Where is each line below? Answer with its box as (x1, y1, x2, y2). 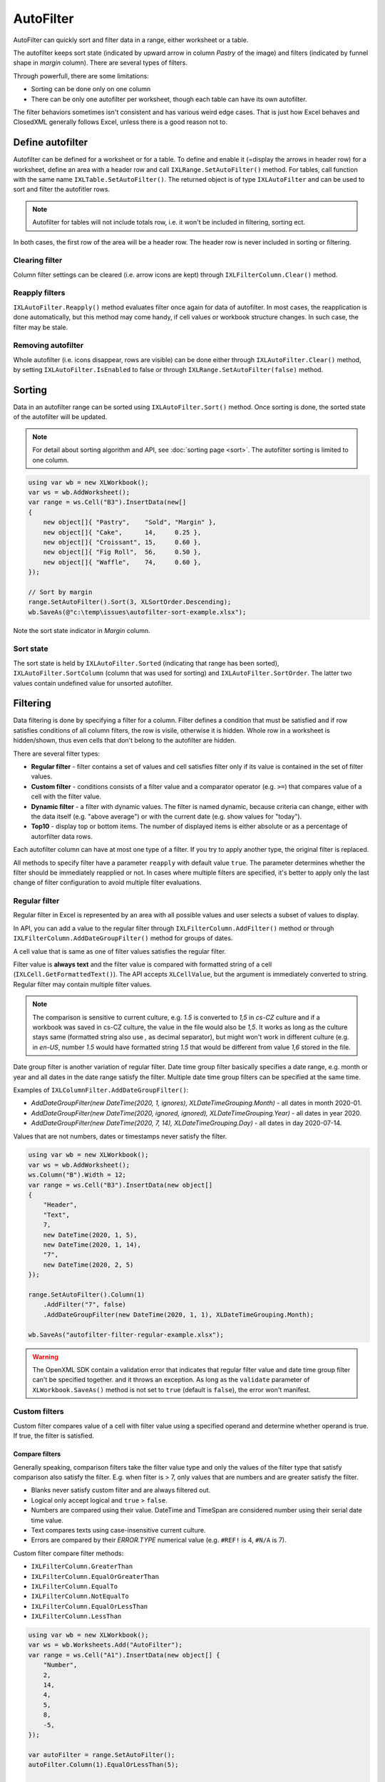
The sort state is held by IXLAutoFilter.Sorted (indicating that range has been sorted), (13, 659, 279, 667)
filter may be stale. (13, 323, 68, 331)
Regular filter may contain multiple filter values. (13, 980, 152, 989)
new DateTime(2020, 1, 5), (43, 1230, 138, 1239)
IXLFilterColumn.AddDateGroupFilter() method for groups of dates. (13, 934, 233, 942)
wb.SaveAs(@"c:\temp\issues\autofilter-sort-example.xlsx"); (28, 608, 247, 616)
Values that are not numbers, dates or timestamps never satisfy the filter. (13, 1132, 227, 1140)
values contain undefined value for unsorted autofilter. (13, 679, 173, 687)
